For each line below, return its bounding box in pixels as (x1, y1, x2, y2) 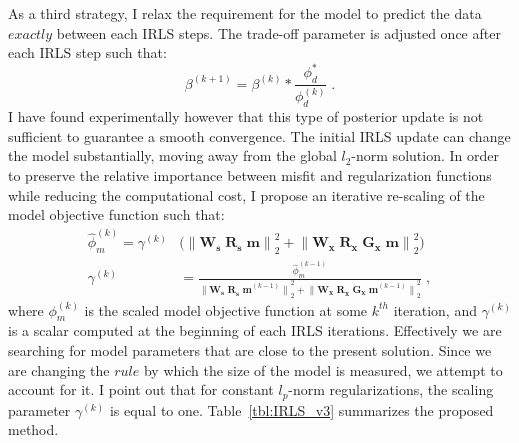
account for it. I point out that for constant (8, 379, 274, 400)
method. (8, 419, 59, 440)
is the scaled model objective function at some (84, 299, 368, 320)
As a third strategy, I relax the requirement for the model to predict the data (8, 3, 482, 23)
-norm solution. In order (351, 145, 499, 166)
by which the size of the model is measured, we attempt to (143, 359, 503, 380)
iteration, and (393, 299, 477, 320)
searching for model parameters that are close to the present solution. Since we (8, 339, 492, 360)
